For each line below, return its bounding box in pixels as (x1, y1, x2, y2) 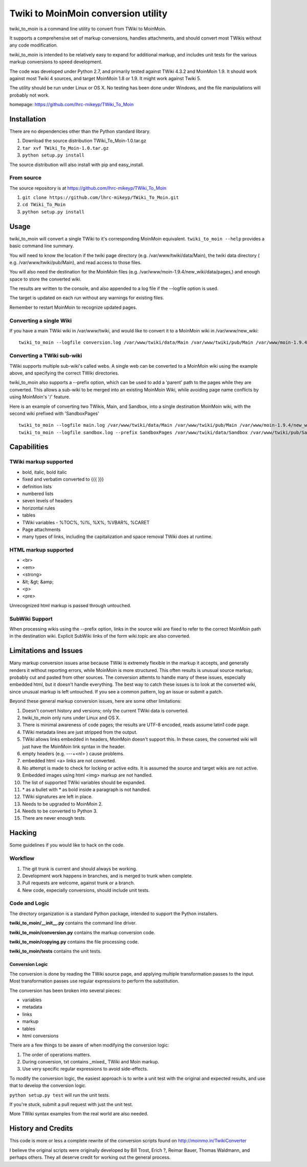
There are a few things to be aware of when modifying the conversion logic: (9, 1042, 169, 1049)
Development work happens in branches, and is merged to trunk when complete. (22, 873, 193, 879)
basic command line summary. (9, 243, 74, 249)
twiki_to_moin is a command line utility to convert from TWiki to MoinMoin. (9, 26, 166, 32)
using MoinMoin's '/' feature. (9, 394, 71, 400)
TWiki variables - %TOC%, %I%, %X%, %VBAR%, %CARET (22, 519, 150, 525)
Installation (9, 114, 46, 123)
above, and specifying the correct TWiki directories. (9, 370, 119, 376)
